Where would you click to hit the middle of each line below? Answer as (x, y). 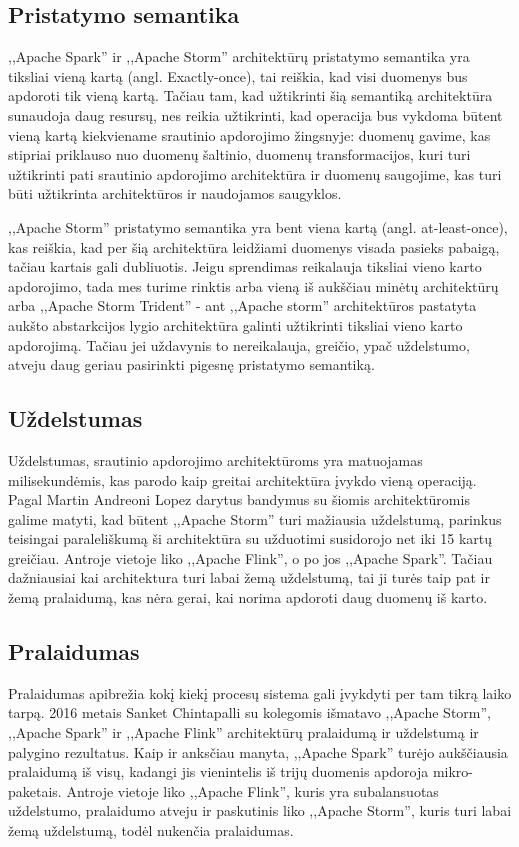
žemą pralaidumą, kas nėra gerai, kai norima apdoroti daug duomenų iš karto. (248, 597)
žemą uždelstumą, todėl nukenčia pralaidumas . (151, 830)
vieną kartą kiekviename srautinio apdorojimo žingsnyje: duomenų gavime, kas (249, 134)
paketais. (35, 790)
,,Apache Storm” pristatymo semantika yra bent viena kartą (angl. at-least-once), (258, 226)
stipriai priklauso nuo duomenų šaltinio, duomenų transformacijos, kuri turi (239, 154)
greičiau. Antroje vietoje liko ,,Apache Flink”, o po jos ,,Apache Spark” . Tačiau (250, 557)
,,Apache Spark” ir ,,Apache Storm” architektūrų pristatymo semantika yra (239, 56)
